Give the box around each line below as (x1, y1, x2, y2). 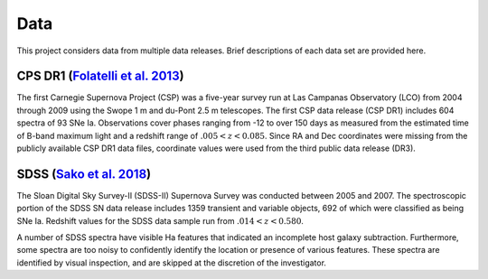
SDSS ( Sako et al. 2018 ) (16, 166, 152, 181)
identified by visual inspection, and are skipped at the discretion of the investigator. (16, 257, 327, 268)
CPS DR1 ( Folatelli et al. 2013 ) (16, 69, 184, 84)
